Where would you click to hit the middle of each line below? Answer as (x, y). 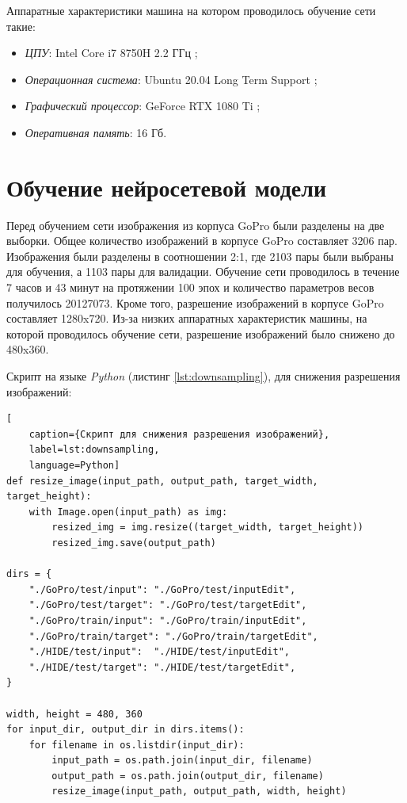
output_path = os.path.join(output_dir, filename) (188, 776)
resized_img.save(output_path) (134, 543)
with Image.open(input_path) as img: (128, 512)
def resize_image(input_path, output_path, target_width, (162, 481)
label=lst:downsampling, (94, 450)
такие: (21, 26)
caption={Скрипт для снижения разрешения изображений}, (179, 434)
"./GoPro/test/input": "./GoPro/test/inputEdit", (162, 589)
